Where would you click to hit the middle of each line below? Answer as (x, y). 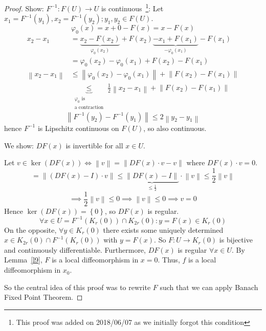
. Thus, (169, 260)
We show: (19, 145)
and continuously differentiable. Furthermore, (75, 249)
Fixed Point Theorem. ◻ (43, 297)
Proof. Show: (24, 8)
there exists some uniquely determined (163, 229)
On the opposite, (30, 229)
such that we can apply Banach (209, 287)
